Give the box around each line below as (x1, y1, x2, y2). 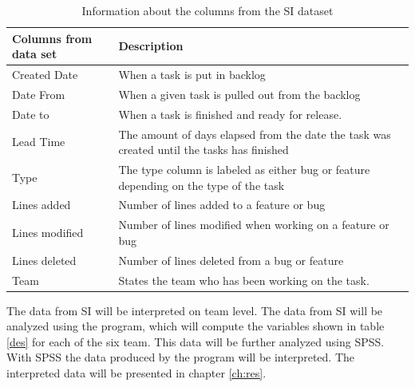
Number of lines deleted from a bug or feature (118, 251, 344, 268)
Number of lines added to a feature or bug (118, 196, 326, 213)
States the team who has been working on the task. (118, 271, 370, 288)
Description (118, 38, 184, 54)
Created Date (12, 66, 78, 83)
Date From (12, 85, 65, 102)
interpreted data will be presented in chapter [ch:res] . (6, 365, 267, 381)
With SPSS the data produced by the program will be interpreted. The (6, 349, 355, 365)
